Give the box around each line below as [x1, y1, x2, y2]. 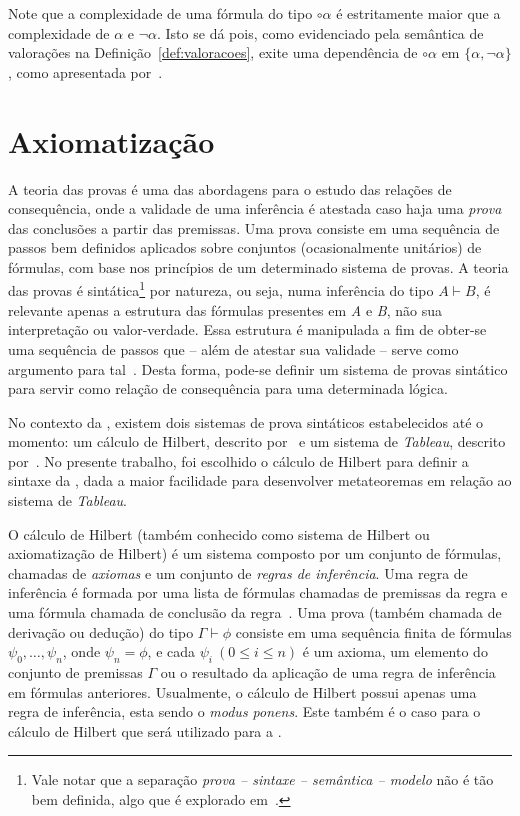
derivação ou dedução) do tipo [8, 621, 194, 642]
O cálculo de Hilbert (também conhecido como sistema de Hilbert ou [8, 523, 430, 544]
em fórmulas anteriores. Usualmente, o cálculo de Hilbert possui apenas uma [8, 681, 477, 702]
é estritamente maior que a [336, 3, 501, 23]
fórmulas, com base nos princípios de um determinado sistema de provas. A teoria [8, 256, 509, 277]
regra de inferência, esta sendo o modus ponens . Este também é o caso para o [8, 701, 481, 722]
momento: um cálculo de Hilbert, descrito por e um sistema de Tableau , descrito [8, 431, 506, 452]
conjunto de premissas [8, 662, 143, 683]
